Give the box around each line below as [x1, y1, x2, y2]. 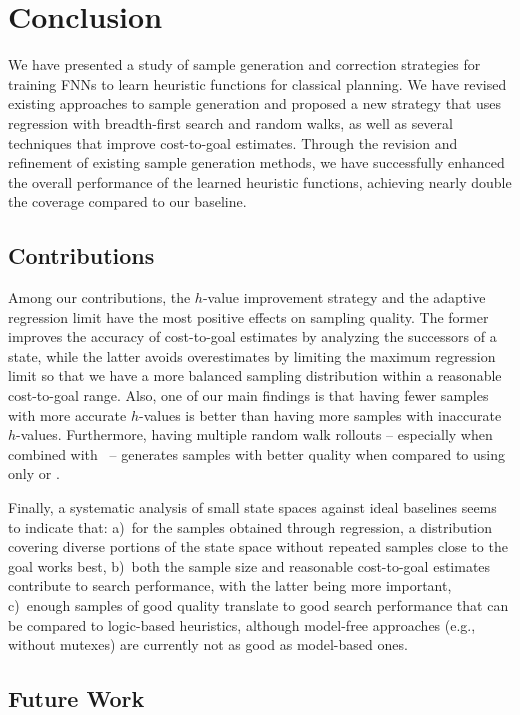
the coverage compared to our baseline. [8, 191, 247, 212]
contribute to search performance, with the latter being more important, [8, 575, 452, 596]
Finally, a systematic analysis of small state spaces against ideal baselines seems [8, 497, 497, 518]
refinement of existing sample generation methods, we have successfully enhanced [8, 152, 505, 173]
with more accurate [8, 404, 127, 425]
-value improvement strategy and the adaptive [202, 287, 486, 308]
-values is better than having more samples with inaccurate [139, 404, 502, 425]
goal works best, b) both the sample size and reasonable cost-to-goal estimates [8, 555, 491, 576]
